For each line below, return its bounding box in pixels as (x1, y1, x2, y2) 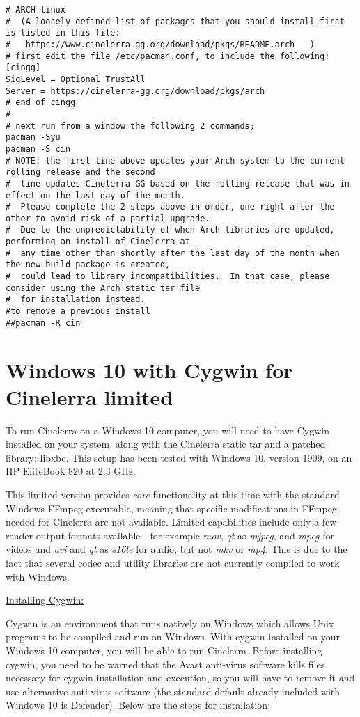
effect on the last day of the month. (6, 190, 185, 200)
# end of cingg (6, 97, 76, 108)
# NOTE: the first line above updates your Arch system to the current (6, 155, 345, 166)
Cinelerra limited (6, 382, 173, 411)
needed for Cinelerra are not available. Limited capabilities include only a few (6, 514, 337, 529)
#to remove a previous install (6, 306, 150, 317)
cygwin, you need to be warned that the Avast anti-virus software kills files (6, 656, 325, 671)
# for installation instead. (6, 294, 146, 305)
